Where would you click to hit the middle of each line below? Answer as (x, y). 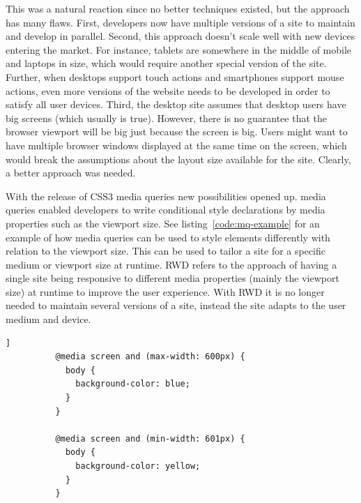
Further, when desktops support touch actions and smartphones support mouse (175, 76)
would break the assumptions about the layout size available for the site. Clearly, (178, 159)
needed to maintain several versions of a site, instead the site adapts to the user (176, 305)
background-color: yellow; (138, 466)
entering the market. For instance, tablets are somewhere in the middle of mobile (179, 49)
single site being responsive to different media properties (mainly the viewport (172, 278)
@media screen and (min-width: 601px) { (150, 438)
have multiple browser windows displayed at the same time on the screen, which (176, 145)
